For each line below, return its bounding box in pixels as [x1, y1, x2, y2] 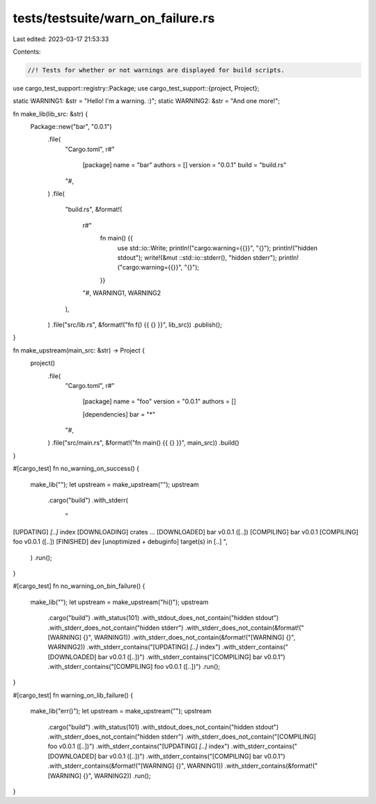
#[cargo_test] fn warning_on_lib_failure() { [13, 690, 134, 699]
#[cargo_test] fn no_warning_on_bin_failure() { [13, 582, 146, 590]
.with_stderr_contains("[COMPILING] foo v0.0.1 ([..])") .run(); [47, 663, 221, 671]
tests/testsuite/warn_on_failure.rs [13, 10, 215, 26]
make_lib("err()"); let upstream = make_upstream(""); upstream [30, 707, 212, 716]
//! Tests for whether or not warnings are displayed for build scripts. [27, 66, 285, 74]
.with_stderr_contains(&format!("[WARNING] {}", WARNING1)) [47, 762, 224, 770]
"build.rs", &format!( [65, 206, 123, 214]
